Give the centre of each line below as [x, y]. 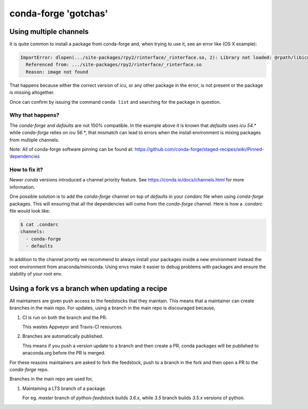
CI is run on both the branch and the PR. [65, 317]
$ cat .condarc [39, 224]
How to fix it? [26, 170]
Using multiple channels [49, 32]
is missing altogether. [32, 92]
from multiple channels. [34, 140]
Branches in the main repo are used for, [51, 379]
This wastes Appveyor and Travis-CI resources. [73, 327]
